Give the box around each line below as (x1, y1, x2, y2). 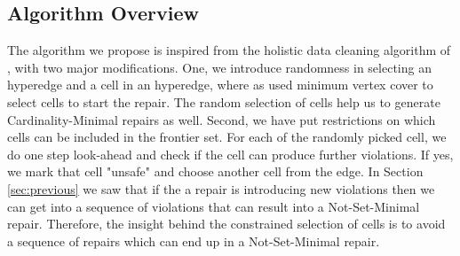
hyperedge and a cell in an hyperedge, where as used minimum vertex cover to (7, 75, 433, 94)
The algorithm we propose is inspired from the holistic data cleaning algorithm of (7, 41, 451, 59)
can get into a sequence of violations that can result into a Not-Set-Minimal (7, 197, 420, 215)
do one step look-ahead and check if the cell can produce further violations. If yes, (7, 144, 454, 163)
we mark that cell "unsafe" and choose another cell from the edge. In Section (7, 162, 424, 181)
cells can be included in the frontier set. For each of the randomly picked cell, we (7, 128, 447, 146)
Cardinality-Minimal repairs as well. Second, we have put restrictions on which (7, 110, 436, 128)
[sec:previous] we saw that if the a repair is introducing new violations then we (7, 179, 435, 198)
